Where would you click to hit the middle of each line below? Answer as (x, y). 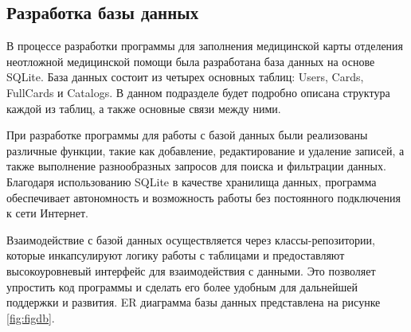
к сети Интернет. (47, 213)
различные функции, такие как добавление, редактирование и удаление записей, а (205, 150)
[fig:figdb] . (31, 317)
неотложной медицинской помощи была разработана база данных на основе (191, 61)
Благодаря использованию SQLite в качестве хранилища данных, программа (192, 181)
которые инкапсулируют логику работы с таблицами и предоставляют (176, 255)
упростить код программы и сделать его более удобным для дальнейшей (182, 286)
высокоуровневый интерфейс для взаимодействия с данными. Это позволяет (191, 270)
